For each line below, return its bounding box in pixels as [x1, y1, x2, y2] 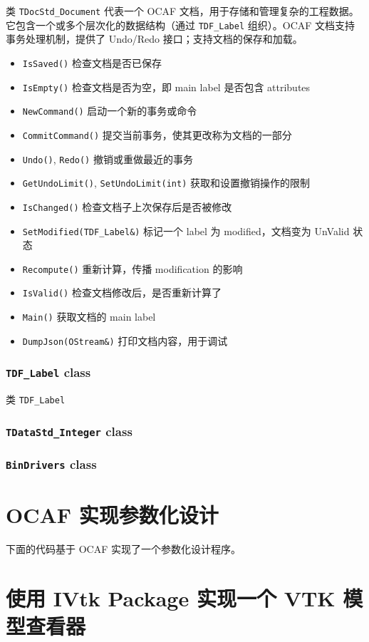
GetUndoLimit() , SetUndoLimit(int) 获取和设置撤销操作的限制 [22, 175, 310, 190]
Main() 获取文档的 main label [22, 309, 156, 324]
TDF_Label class [6, 363, 91, 381]
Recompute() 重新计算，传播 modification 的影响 [22, 261, 243, 276]
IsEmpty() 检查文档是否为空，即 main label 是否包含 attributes [22, 79, 311, 94]
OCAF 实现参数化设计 [6, 499, 219, 529]
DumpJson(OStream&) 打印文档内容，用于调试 [22, 333, 228, 348]
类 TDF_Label [6, 392, 66, 407]
